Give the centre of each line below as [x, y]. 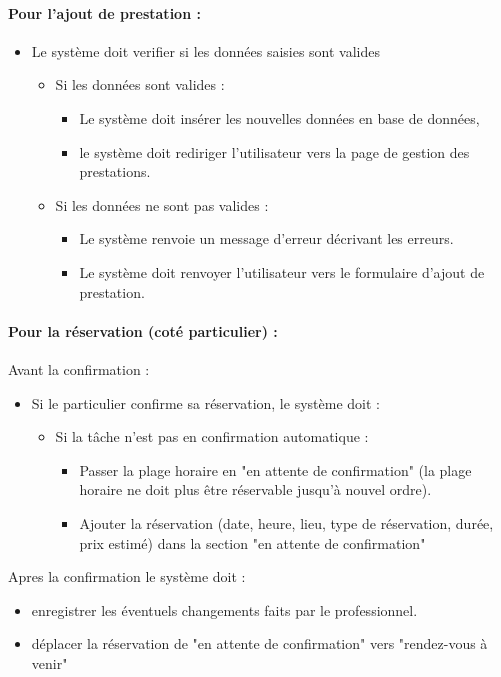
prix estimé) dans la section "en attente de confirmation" [252, 542]
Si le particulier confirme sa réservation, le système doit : [205, 402]
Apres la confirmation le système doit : [127, 576]
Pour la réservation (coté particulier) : [143, 330]
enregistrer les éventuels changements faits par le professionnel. [224, 609]
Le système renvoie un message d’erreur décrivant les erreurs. [266, 238]
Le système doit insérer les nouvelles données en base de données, [279, 117]
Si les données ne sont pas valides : [162, 204]
